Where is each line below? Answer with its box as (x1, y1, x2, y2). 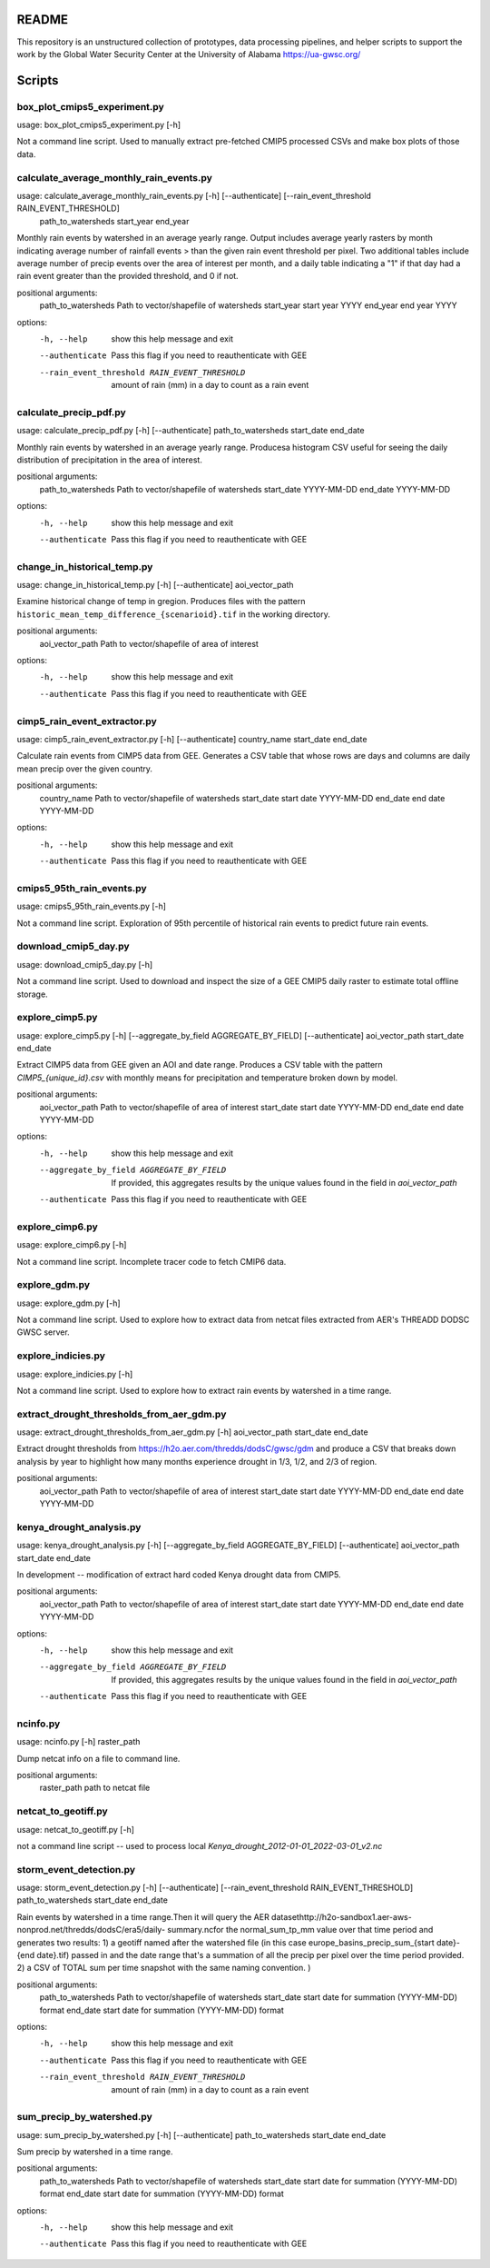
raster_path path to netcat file (39, 1782, 151, 1794)
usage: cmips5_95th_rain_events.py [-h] (16, 900, 167, 912)
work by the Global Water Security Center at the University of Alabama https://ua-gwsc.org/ (16, 48, 361, 59)
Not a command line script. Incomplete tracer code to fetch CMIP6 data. (16, 1256, 287, 1267)
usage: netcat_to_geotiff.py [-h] (16, 1824, 135, 1835)
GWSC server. (16, 1327, 70, 1338)
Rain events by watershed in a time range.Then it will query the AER (16, 1911, 269, 1922)
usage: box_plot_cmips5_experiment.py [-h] (16, 119, 181, 131)
